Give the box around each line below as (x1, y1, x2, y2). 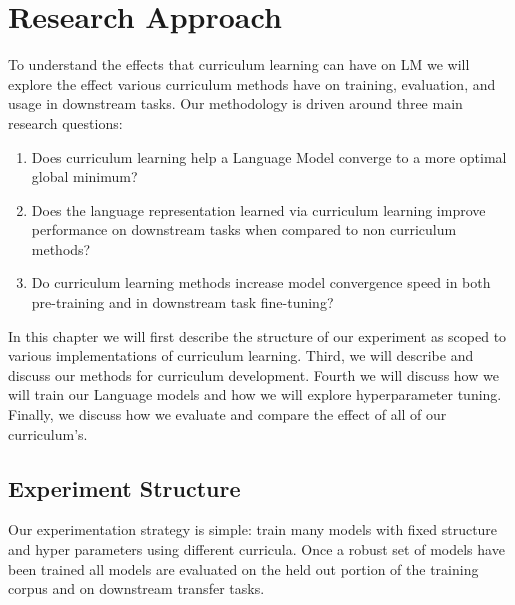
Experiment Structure (8, 472, 241, 503)
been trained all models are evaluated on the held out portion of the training (8, 558, 479, 579)
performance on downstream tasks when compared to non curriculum (31, 219, 457, 240)
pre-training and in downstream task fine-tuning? (31, 292, 334, 313)
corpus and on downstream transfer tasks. (8, 578, 265, 599)
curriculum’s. (8, 423, 88, 444)
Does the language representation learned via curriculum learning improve (31, 199, 486, 220)
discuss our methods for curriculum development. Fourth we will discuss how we (8, 364, 499, 385)
